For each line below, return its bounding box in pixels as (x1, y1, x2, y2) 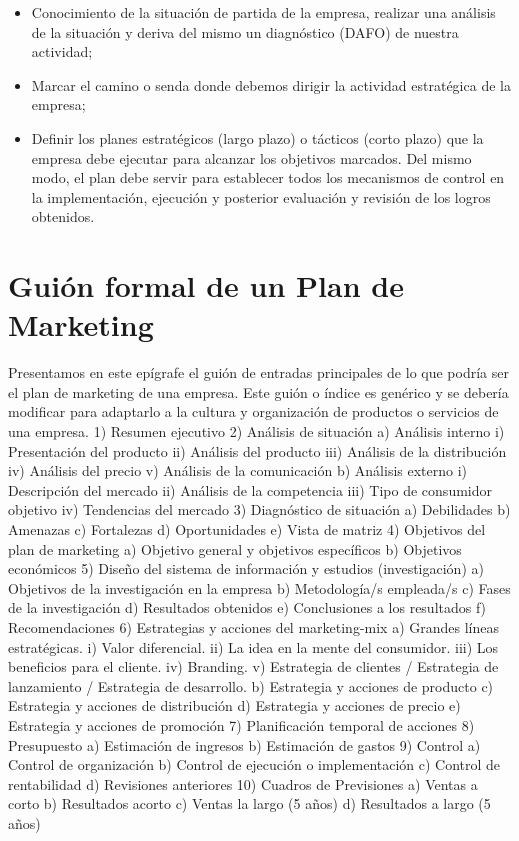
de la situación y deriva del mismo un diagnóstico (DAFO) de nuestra (31, 21, 459, 42)
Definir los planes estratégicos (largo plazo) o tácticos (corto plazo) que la (31, 127, 484, 148)
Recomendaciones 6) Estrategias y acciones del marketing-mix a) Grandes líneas (8, 616, 500, 637)
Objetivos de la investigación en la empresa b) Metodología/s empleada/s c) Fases (8, 577, 511, 598)
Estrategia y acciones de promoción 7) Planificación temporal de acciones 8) (8, 714, 475, 735)
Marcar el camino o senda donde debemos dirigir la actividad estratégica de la (31, 74, 511, 95)
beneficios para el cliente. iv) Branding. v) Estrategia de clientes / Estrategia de (8, 656, 499, 677)
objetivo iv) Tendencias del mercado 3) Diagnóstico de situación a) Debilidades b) (8, 499, 511, 520)
